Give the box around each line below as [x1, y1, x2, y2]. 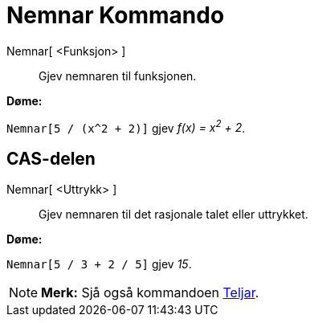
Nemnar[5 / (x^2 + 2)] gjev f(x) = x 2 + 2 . [6, 118, 246, 135]
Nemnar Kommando [6, 2, 225, 29]
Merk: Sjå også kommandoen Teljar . [41, 284, 259, 301]
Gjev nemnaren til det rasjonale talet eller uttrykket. [39, 207, 308, 222]
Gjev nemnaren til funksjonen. [39, 68, 197, 83]
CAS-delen [6, 148, 96, 169]
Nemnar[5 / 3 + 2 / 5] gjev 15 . [6, 257, 192, 272]
